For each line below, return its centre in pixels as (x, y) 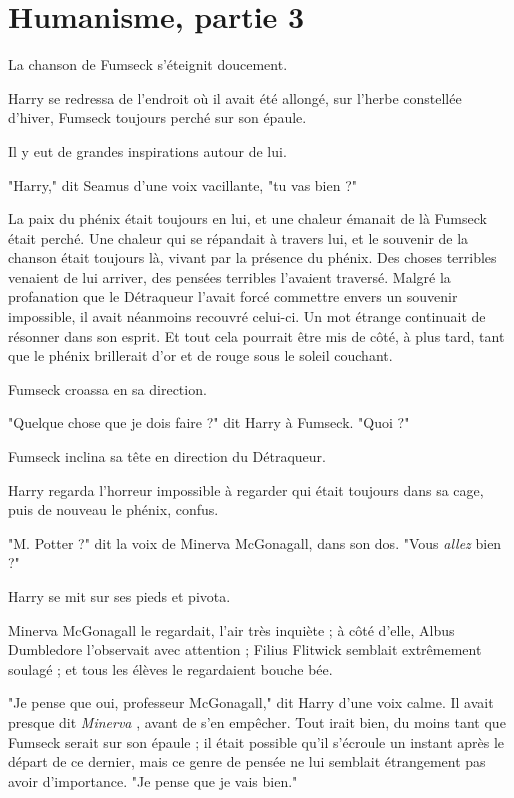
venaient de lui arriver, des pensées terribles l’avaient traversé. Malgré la (229, 276)
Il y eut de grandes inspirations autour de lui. (147, 150)
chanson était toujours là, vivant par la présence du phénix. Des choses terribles (252, 257)
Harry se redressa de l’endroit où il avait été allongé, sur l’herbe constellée (235, 97)
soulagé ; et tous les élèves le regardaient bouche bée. (170, 668)
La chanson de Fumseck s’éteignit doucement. (148, 64)
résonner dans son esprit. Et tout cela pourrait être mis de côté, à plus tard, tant (256, 335)
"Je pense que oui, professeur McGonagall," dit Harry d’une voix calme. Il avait (251, 702)
